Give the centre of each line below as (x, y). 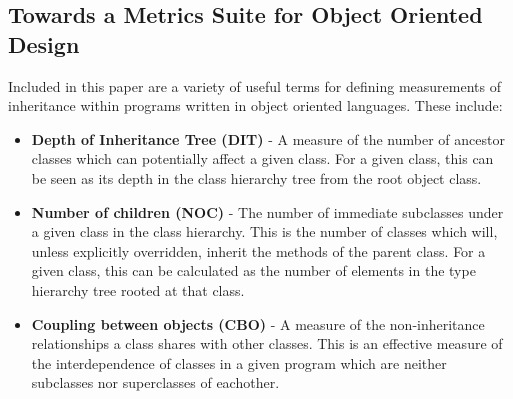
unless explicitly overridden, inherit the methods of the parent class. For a (258, 250)
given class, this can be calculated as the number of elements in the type (253, 270)
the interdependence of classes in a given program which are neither (239, 362)
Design (44, 43)
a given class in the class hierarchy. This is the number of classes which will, (264, 231)
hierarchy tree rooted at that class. (138, 289)
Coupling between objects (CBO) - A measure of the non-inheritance (258, 323)
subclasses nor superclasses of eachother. (155, 382)
